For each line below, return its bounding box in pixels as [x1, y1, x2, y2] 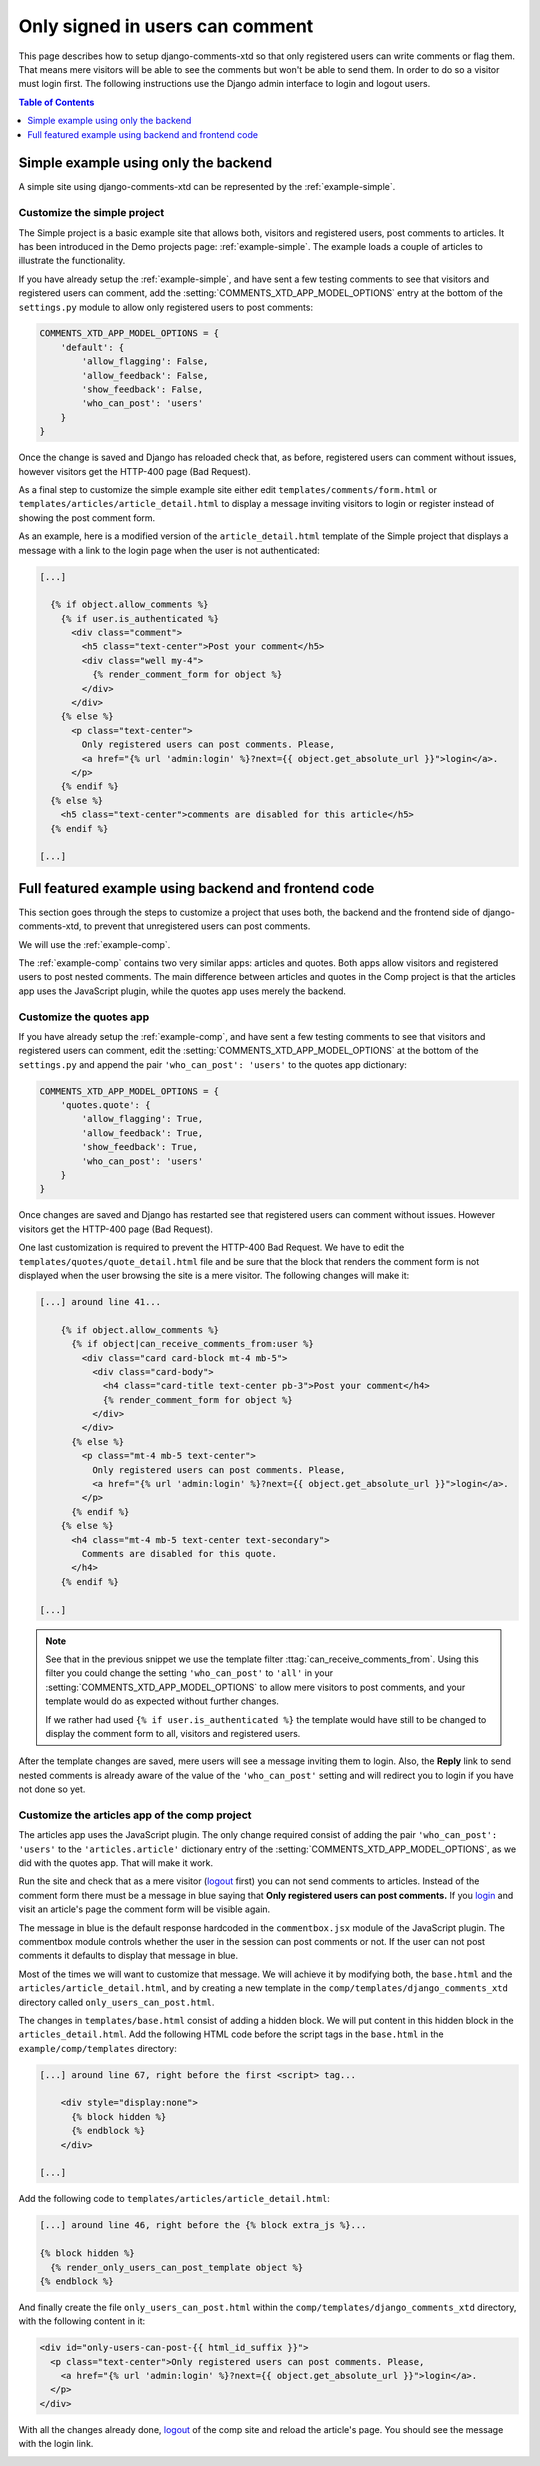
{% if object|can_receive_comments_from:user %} [71, 1338, 314, 1350]
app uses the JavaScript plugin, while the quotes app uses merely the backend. [18, 985, 347, 997]
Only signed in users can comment [18, 15, 314, 37]
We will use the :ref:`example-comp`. [18, 938, 171, 950]
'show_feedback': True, [81, 1141, 199, 1153]
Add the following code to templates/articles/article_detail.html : [18, 2193, 330, 2205]
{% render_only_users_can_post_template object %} [50, 2261, 304, 2273]
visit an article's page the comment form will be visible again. [18, 1903, 271, 1915]
